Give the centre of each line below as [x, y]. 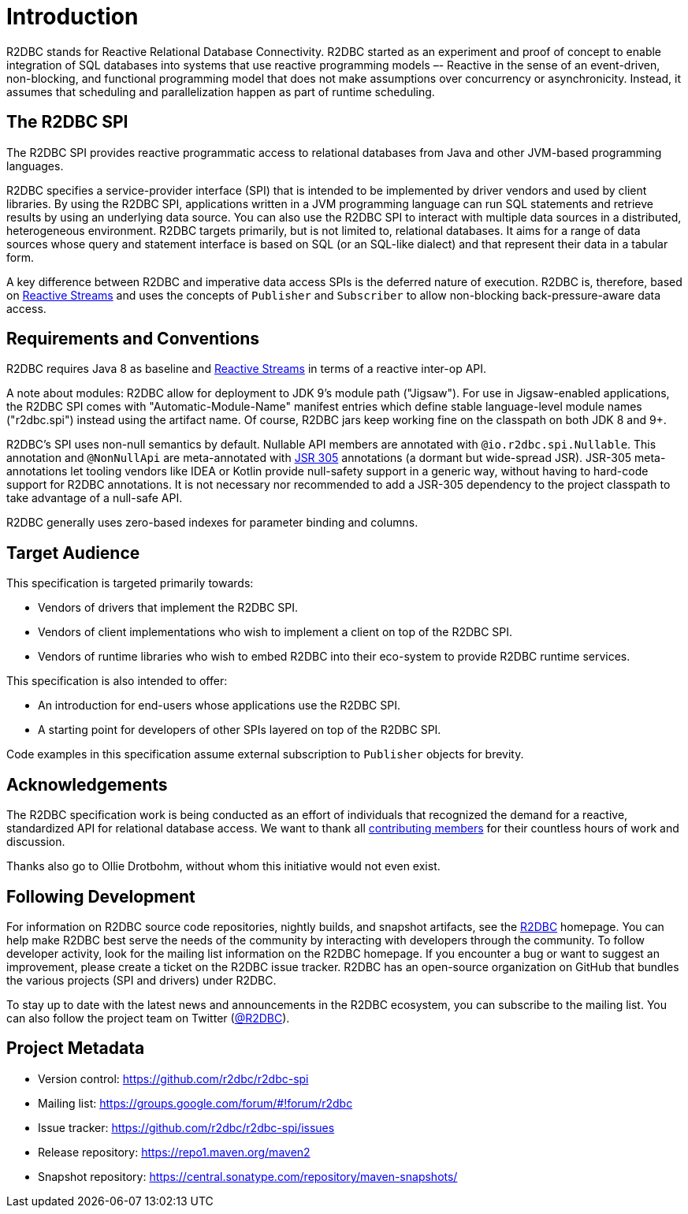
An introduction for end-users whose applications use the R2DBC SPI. [219, 706]
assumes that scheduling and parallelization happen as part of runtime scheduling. [221, 91]
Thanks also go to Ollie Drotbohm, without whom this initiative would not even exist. [223, 866]
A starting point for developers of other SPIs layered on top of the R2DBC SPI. [240, 730]
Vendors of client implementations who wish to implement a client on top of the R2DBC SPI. [275, 632]
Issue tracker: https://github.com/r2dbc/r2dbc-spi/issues [186, 1127]
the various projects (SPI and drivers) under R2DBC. [141, 980]
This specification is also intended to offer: [117, 681]
